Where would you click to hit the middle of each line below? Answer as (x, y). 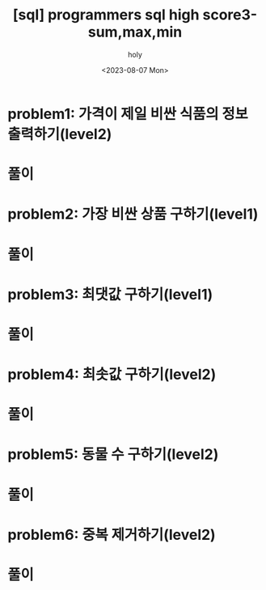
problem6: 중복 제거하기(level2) (112, 535)
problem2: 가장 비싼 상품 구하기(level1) (133, 214)
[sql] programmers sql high (106, 15)
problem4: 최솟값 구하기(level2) (112, 375)
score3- (230, 15)
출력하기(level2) (60, 134)
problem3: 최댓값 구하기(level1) (110, 294)
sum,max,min (135, 32)
